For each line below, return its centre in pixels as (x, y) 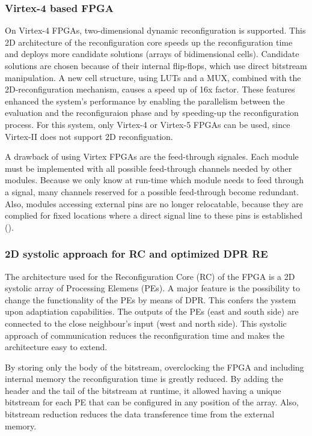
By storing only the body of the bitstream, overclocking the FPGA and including (154, 367)
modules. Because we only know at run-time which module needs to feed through (154, 180)
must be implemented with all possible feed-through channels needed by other (148, 168)
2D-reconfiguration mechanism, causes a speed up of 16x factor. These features (150, 89)
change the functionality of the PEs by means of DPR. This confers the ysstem (151, 299)
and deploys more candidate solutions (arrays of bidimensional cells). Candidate (152, 54)
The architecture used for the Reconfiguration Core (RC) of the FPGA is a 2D (150, 276)
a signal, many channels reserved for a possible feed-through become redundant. (152, 191)
